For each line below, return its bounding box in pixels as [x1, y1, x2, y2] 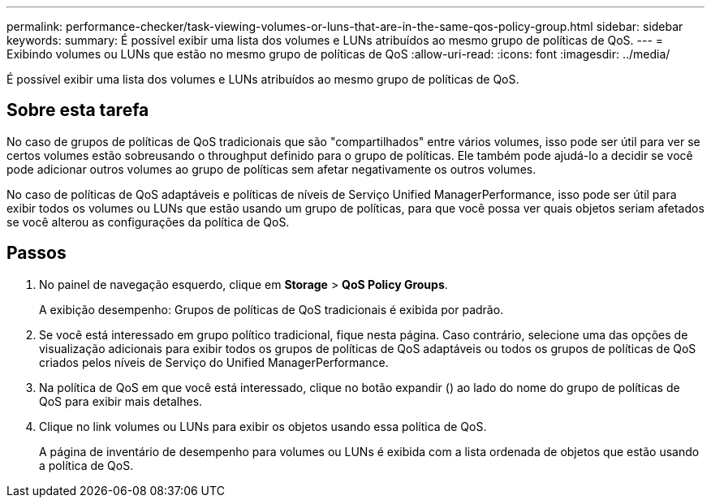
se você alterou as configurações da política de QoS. [6, 214, 290, 229]
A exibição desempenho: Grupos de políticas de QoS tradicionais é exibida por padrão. [39, 302, 504, 317]
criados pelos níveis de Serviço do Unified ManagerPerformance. [39, 355, 389, 369]
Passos [6, 243, 67, 264]
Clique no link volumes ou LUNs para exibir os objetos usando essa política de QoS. [39, 419, 487, 433]
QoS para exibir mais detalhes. [39, 394, 203, 408]
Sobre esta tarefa [6, 100, 149, 121]
